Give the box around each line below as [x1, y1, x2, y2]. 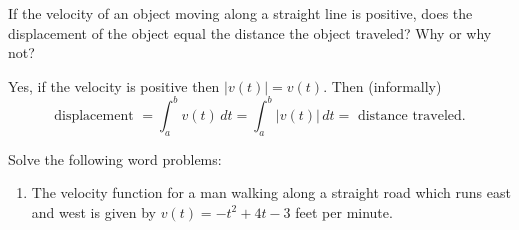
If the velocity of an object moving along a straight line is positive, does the [8, 3, 473, 23]
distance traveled [357, 108, 462, 123]
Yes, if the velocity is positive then [8, 75, 220, 96]
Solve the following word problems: [8, 148, 222, 169]
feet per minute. [295, 201, 393, 222]
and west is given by [31, 201, 156, 222]
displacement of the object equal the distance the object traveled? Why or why [8, 22, 492, 43]
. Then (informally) [323, 75, 442, 96]
